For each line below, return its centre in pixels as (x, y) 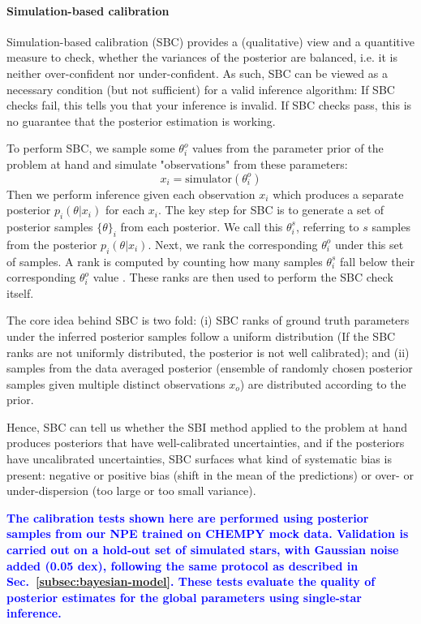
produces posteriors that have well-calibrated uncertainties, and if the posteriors (206, 443)
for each (125, 210)
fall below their (377, 261)
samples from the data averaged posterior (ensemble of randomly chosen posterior (210, 368)
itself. (20, 293)
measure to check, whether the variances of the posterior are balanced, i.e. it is (202, 57)
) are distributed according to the (323, 383)
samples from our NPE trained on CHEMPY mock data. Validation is (208, 534)
